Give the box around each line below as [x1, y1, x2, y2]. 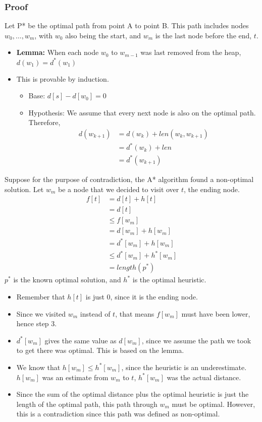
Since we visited [16, 308, 66, 319]
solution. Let [5, 184, 44, 194]
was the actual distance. [167, 372, 241, 382]
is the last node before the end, [155, 30, 252, 40]
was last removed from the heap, [140, 47, 241, 57]
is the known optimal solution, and [13, 274, 121, 285]
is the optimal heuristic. [132, 274, 206, 285]
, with [34, 30, 53, 40]
